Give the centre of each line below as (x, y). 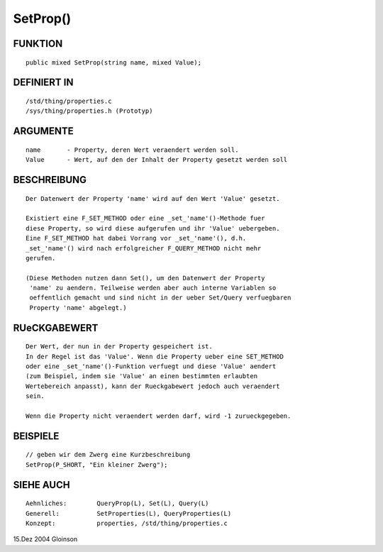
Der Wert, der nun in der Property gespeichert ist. (119, 347)
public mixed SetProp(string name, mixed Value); (114, 62)
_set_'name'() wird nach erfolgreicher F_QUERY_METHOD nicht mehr (144, 248)
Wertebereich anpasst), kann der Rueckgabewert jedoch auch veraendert (153, 386)
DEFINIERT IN (43, 83)
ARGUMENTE (43, 131)
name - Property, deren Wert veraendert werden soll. (132, 150)
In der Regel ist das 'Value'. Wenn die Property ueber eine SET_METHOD (155, 356)
